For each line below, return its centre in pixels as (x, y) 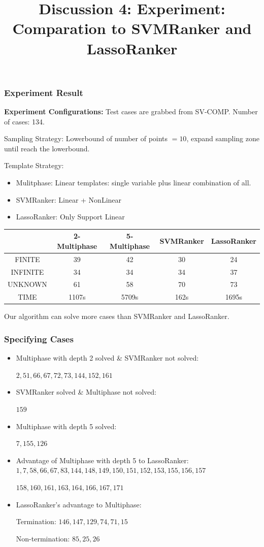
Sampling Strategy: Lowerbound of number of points (86, 138)
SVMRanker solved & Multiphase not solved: (86, 392)
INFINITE (27, 271)
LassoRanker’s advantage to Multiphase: (79, 504)
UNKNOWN (27, 284)
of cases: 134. (24, 121)
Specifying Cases (39, 339)
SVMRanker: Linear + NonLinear (69, 199)
